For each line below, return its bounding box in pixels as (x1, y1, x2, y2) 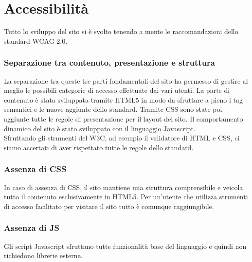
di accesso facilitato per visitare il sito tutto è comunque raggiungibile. (4, 201, 214, 211)
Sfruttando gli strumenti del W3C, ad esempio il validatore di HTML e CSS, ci (4, 133, 240, 143)
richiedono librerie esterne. (4, 250, 83, 261)
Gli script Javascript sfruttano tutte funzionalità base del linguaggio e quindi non (4, 241, 247, 251)
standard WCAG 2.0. (4, 35, 68, 46)
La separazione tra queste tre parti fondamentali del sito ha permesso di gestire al (4, 75, 248, 86)
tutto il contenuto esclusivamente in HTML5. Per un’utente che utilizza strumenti (4, 192, 248, 202)
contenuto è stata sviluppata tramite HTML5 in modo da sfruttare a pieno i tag (4, 94, 243, 105)
